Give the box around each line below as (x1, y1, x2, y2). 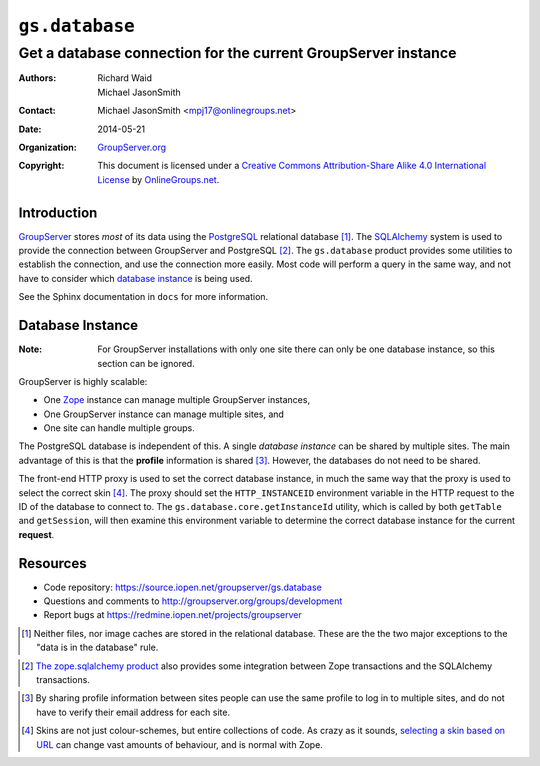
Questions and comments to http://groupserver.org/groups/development (43, 595, 343, 607)
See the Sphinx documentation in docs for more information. (18, 291, 269, 303)
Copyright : (18, 160, 65, 172)
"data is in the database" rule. (36, 641, 159, 654)
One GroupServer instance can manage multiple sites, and (43, 408, 285, 420)
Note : (18, 343, 43, 355)
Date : (18, 123, 42, 135)
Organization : (18, 141, 77, 153)
